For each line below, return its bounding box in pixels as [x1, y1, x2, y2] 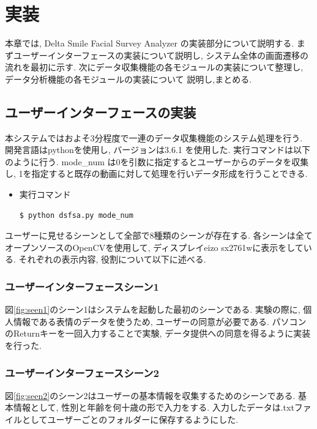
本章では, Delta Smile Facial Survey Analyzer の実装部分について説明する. [5, 37, 294, 50]
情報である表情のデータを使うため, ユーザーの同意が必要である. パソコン [13, 315, 307, 327]
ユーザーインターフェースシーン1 [5, 278, 159, 294]
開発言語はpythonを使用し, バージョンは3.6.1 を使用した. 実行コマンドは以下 [5, 143, 311, 156]
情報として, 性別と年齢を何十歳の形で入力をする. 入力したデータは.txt [13, 401, 294, 414]
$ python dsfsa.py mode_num [19, 211, 133, 220]
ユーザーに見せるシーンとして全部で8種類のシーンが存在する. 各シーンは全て [5, 229, 313, 242]
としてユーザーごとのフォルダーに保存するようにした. [21, 413, 239, 426]
